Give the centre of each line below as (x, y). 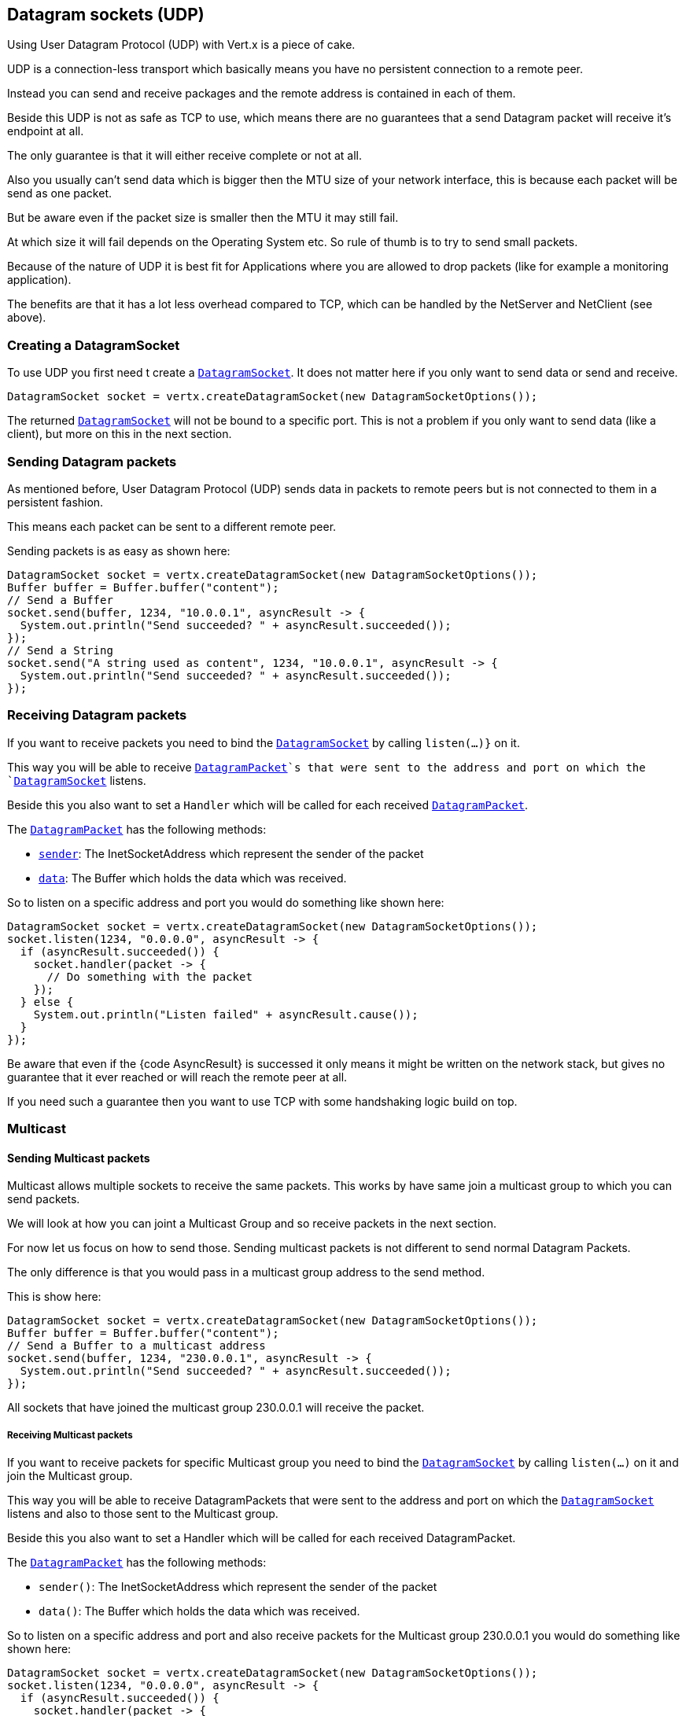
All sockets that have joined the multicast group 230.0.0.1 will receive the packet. (216, 1408)
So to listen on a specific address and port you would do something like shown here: (226, 902)
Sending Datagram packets (92, 461)
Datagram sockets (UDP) (106, 15)
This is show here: (54, 1297)
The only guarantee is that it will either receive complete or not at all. (185, 156)
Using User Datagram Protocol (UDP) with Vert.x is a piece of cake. (181, 45)
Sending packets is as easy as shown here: (119, 551)
